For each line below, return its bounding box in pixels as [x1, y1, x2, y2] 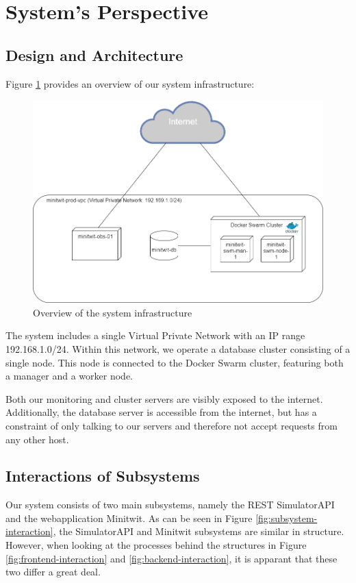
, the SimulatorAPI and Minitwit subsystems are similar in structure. [53, 524, 344, 538]
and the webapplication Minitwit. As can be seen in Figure [5, 510, 253, 525]
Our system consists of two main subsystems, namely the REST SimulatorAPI [5, 497, 335, 512]
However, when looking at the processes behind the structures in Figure [5, 538, 307, 552]
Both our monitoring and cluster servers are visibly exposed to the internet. [5, 391, 323, 406]
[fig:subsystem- [255, 510, 318, 525]
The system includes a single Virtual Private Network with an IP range [5, 328, 305, 343]
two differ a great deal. [5, 565, 101, 579]
